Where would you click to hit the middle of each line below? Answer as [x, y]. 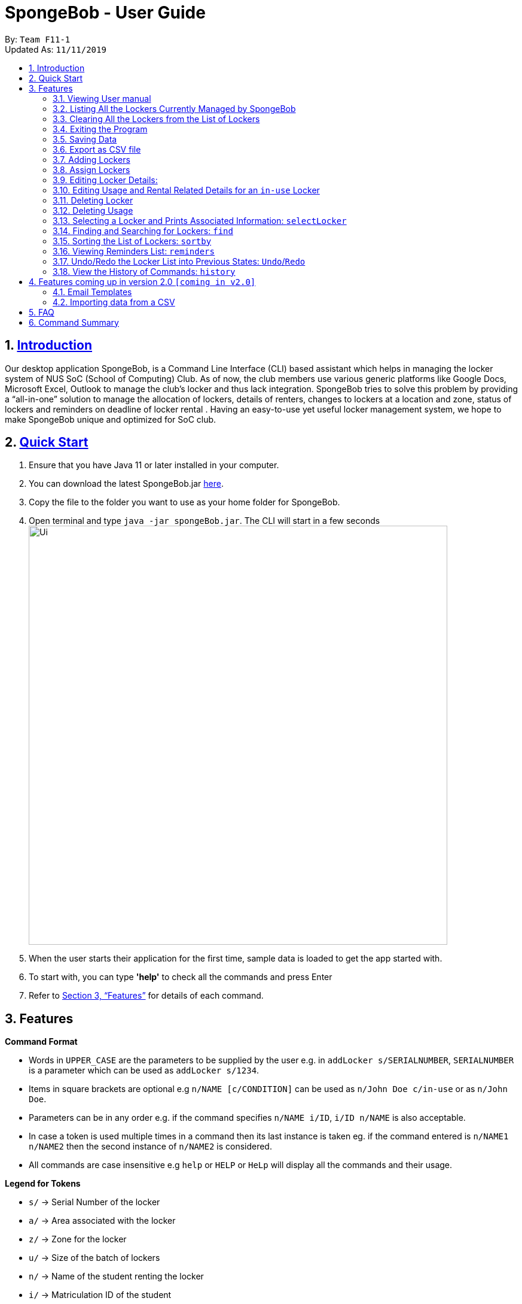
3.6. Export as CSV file [97, 149]
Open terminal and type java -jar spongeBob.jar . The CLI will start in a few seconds [204, 521]
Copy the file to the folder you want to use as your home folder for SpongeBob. [184, 502]
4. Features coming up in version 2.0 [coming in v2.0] [142, 281]
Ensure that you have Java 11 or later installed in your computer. [154, 465]
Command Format [41, 1042]
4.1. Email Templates [92, 292]
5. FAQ [42, 312]
